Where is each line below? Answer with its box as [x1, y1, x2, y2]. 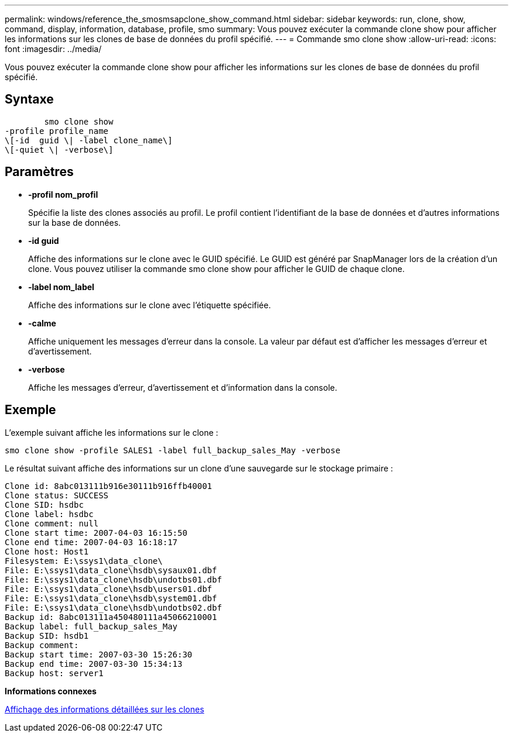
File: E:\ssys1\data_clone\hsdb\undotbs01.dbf [5, 574, 222, 584]
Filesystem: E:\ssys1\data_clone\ [5, 556, 163, 566]
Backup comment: [5, 640, 79, 650]
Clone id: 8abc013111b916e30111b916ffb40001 [5, 481, 213, 491]
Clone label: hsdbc [5, 509, 94, 519]
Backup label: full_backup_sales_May [5, 621, 178, 631]
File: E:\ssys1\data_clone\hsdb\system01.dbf [5, 593, 217, 603]
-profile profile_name [5, 126, 109, 136]
